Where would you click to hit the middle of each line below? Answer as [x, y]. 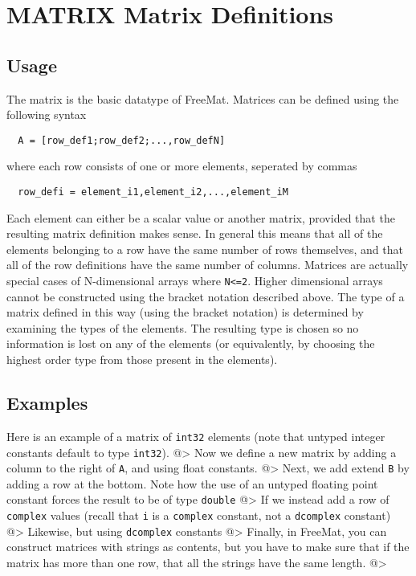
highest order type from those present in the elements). [142, 359]
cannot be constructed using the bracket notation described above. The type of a [206, 296]
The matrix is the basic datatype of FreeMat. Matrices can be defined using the [203, 98]
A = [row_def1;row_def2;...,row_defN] [122, 140]
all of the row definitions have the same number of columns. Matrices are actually [208, 265]
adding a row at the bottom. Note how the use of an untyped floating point [192, 483]
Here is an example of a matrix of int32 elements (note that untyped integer [196, 436]
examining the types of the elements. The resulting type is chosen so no [183, 327]
